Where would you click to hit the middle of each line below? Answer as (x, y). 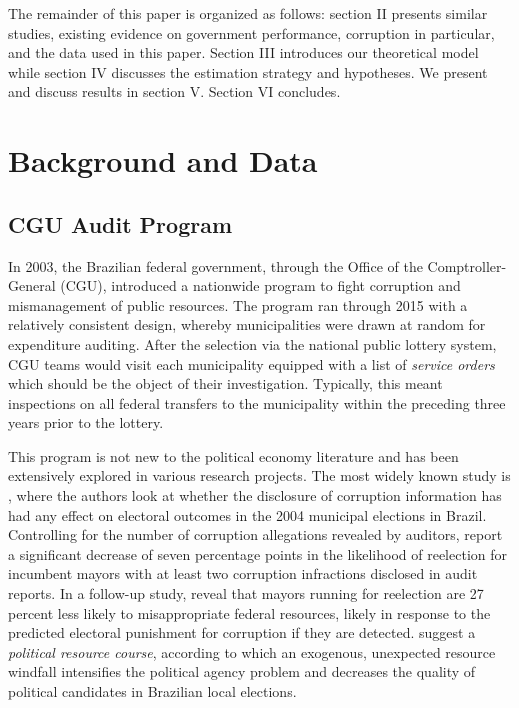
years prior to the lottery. (86, 422)
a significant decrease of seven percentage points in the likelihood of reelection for (257, 553)
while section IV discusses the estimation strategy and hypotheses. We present (248, 71)
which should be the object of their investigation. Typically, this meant (225, 383)
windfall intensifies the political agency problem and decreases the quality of (242, 671)
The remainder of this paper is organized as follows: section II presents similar (248, 13)
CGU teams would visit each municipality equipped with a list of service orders (251, 363)
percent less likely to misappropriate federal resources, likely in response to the (249, 612)
